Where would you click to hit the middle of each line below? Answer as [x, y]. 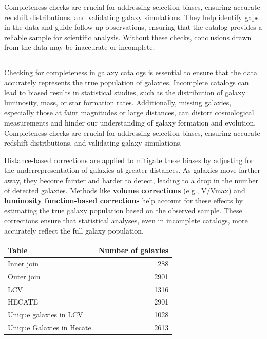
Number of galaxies [133, 250]
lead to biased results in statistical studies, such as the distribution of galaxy [125, 92]
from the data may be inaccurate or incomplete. [80, 47]
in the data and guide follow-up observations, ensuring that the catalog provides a [133, 27]
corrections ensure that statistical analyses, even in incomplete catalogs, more [126, 220]
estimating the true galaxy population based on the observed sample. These [123, 210]
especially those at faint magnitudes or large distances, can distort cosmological [129, 112]
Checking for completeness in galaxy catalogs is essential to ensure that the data [131, 72]
